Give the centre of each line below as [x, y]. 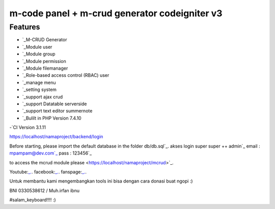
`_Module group [39, 54]
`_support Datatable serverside [54, 104]
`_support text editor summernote [57, 111]
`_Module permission [44, 61]
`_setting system [39, 89]
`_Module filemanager [45, 68]
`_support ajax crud [43, 97]
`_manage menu [39, 82]
